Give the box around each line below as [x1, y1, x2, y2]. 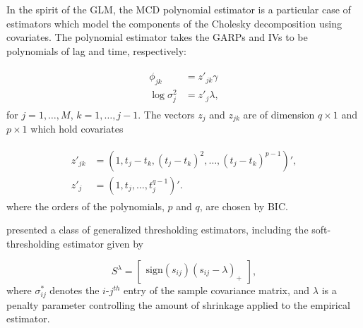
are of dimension [243, 107, 315, 121]
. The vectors [138, 107, 195, 121]
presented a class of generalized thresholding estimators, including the [6, 222, 309, 237]
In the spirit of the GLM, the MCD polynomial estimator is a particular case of [6, 2, 351, 16]
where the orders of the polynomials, [6, 198, 165, 213]
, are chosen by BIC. [199, 198, 288, 213]
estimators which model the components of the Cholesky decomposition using [6, 16, 342, 30]
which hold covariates [30, 121, 124, 135]
